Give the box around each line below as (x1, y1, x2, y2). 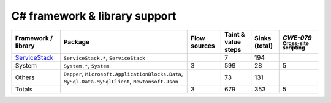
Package (63, 37, 90, 46)
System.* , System (63, 61, 110, 69)
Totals (15, 85, 33, 93)
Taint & (224, 30, 245, 38)
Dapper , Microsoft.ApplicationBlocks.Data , (63, 69, 183, 77)
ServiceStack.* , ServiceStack (63, 53, 146, 62)
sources (191, 41, 215, 50)
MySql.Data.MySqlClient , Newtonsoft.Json (63, 77, 179, 85)
